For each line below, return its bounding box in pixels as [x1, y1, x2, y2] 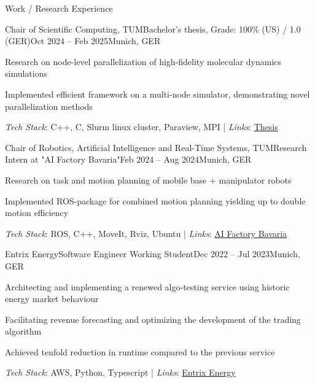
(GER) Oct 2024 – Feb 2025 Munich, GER [5, 34, 161, 47]
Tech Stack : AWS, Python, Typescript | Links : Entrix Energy [5, 366, 236, 379]
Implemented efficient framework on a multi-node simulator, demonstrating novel [5, 87, 310, 100]
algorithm [5, 325, 42, 338]
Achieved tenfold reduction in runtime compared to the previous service [5, 345, 275, 358]
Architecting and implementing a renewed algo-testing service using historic [5, 280, 290, 293]
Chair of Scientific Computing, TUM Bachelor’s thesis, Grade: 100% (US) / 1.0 [5, 22, 301, 35]
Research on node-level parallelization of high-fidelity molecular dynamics [5, 55, 282, 68]
